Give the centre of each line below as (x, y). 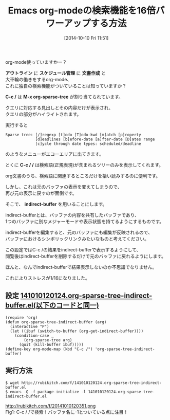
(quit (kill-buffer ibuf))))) (51, 344)
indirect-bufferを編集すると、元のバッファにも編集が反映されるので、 (79, 232)
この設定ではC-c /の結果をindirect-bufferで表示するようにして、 (73, 249)
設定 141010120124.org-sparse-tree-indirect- (79, 296)
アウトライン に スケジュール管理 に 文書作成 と (56, 73)
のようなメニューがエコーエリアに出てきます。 (55, 154)
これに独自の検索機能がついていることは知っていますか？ (66, 86)
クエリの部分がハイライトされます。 (43, 114)
